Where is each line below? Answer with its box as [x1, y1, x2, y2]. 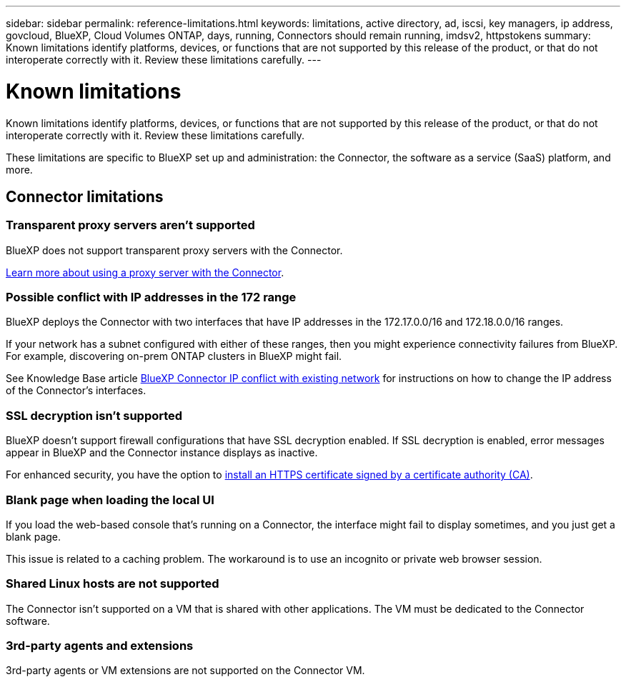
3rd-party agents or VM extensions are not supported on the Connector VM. [6, 664, 365, 677]
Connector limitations [6, 187, 164, 206]
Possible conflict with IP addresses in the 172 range [6, 290, 297, 305]
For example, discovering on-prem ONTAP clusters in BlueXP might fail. [6, 350, 342, 363]
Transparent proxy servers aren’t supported [6, 218, 255, 233]
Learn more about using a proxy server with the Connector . [6, 266, 284, 279]
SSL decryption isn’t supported [6, 408, 183, 423]
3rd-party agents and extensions [6, 638, 194, 653]
